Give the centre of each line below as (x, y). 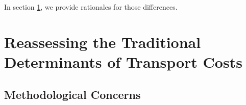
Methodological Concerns (72, 94)
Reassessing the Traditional (103, 42)
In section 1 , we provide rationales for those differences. (91, 7)
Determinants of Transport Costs (123, 61)
